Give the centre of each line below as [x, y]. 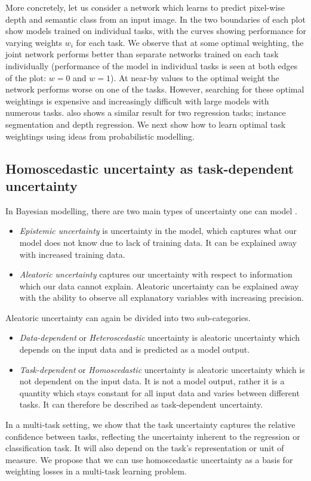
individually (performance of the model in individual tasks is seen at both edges [152, 65]
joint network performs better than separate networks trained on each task [142, 54]
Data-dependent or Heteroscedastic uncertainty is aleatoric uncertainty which [160, 337]
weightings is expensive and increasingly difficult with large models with [137, 101]
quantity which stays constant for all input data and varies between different [159, 392]
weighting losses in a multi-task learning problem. [96, 471]
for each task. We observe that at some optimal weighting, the [190, 42]
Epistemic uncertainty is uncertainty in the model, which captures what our [158, 231]
